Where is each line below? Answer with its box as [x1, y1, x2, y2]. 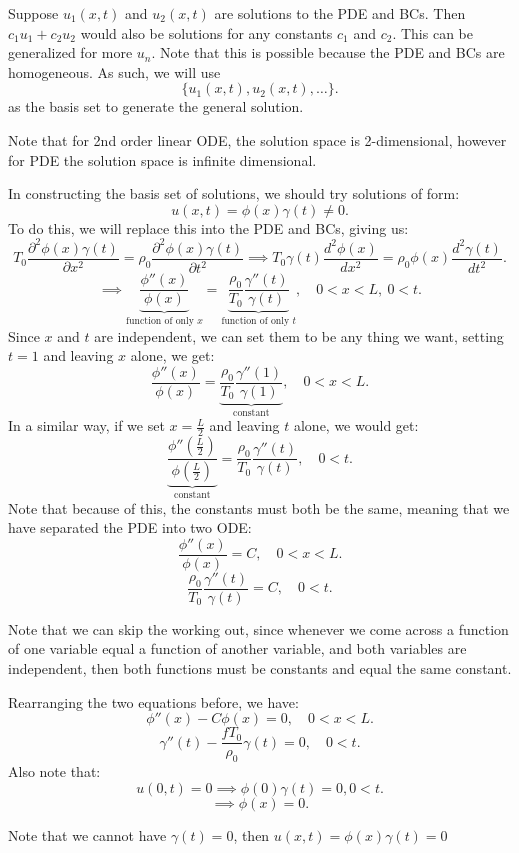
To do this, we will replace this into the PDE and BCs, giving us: [8, 217, 409, 238]
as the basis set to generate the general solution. [8, 96, 304, 117]
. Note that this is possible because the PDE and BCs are [151, 42, 505, 63]
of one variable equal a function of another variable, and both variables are [8, 638, 467, 659]
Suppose [8, 3, 59, 23]
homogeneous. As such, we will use [8, 61, 221, 82]
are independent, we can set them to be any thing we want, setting [94, 325, 504, 346]
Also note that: [8, 761, 101, 782]
